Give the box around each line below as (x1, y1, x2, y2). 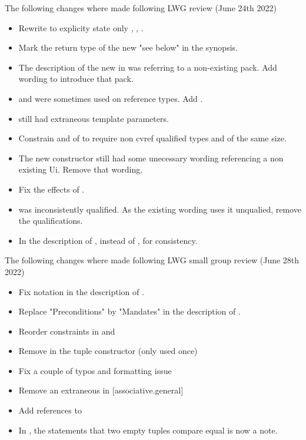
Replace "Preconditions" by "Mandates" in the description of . (18, 305, 241, 317)
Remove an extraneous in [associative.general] (18, 384, 184, 396)
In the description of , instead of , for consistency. (18, 234, 198, 246)
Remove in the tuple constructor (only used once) (18, 345, 198, 357)
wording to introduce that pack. (18, 72, 134, 85)
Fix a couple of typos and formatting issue (18, 364, 172, 376)
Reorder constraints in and (18, 325, 115, 337)
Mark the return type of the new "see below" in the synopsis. (18, 41, 238, 54)
